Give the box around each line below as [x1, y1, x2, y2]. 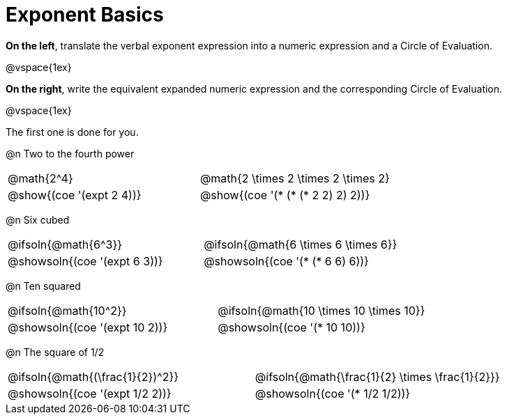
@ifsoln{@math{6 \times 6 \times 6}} [204, 237, 398, 251]
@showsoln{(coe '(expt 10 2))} [8, 320, 168, 334]
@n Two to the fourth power [6, 147, 135, 160]
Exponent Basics [6, 3, 164, 26]
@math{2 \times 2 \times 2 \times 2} [199, 171, 390, 185]
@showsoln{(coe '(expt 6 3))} [8, 254, 163, 268]
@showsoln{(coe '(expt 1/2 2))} [8, 386, 172, 400]
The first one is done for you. [6, 125, 139, 138]
